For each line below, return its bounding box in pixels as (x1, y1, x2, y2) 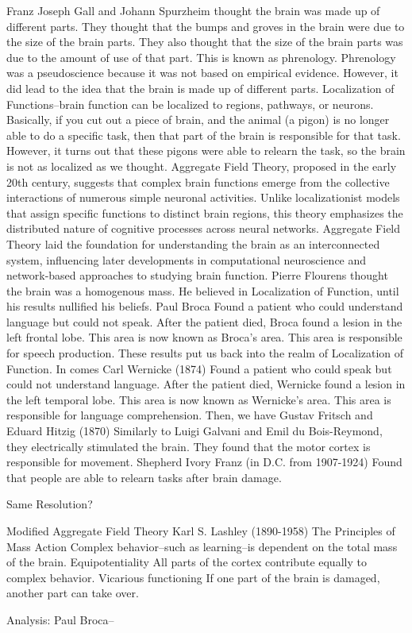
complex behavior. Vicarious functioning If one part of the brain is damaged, (6, 569, 380, 585)
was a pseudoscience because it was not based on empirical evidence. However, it (6, 64, 399, 81)
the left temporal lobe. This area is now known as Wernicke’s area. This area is (6, 391, 391, 407)
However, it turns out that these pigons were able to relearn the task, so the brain (6, 142, 406, 159)
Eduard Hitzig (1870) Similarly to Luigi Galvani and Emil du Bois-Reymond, (6, 423, 383, 439)
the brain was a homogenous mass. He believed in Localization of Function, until (6, 282, 399, 299)
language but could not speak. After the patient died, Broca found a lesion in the (6, 313, 402, 330)
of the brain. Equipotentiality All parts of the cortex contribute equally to (6, 554, 367, 570)
